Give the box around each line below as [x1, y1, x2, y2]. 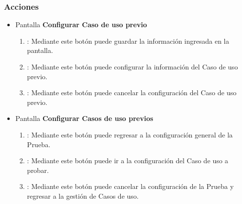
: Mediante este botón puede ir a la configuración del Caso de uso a [27, 155, 228, 166]
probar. [27, 165, 49, 175]
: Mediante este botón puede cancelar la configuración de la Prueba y [27, 181, 234, 191]
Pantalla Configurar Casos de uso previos [15, 113, 153, 123]
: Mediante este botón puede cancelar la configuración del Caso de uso [27, 87, 237, 98]
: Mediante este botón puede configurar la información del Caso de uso [27, 62, 238, 71]
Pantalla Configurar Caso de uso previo [15, 19, 147, 30]
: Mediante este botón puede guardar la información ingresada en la [27, 35, 229, 46]
